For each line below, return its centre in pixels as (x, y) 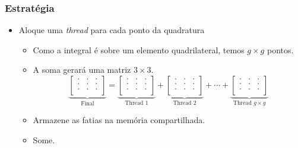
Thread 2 (185, 103)
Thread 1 (137, 103)
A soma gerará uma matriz (82, 70)
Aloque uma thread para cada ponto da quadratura (112, 30)
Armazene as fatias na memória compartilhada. (119, 120)
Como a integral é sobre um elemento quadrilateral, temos (139, 49)
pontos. (280, 49)
